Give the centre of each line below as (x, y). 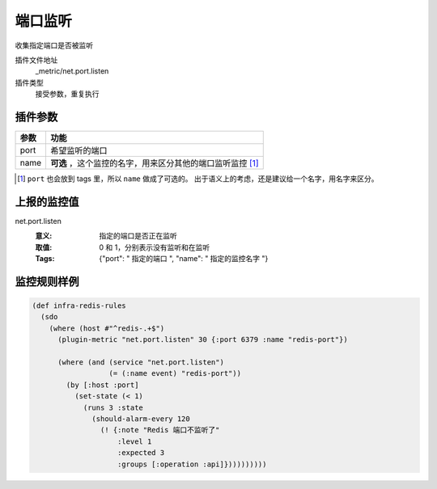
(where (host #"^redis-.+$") (107, 328)
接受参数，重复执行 (67, 94)
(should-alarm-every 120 (141, 419)
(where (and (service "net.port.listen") (141, 363)
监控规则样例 (47, 282)
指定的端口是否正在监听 (138, 236)
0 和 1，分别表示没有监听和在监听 (155, 247)
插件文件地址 (36, 60)
